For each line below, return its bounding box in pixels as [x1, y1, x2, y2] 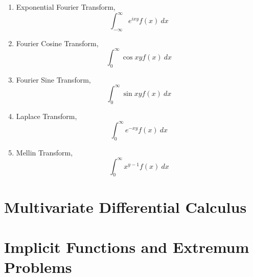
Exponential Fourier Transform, [16, 2, 116, 12]
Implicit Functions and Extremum [4, 236, 249, 258]
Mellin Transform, [16, 147, 73, 157]
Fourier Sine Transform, [16, 74, 91, 85]
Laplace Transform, [16, 110, 77, 121]
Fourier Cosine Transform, [16, 37, 99, 48]
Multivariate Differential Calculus [4, 196, 247, 217]
